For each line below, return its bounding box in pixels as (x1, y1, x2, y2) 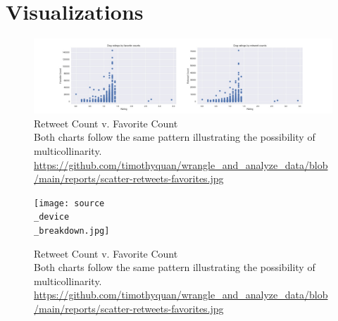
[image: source (34, 198, 105, 208)
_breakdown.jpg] (34, 226, 110, 236)
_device (34, 212, 70, 222)
